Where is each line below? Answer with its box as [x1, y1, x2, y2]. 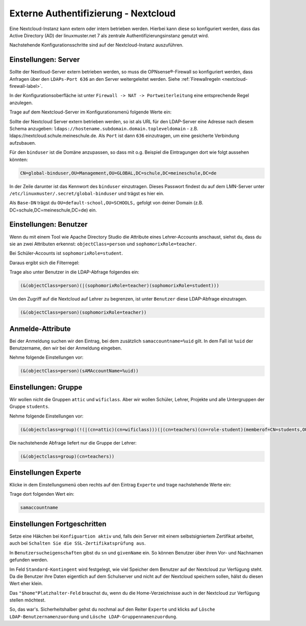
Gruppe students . [9, 404, 49, 410]
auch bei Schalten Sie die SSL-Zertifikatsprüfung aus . [9, 540, 146, 546]
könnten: [9, 156, 28, 163]
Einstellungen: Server [9, 55, 80, 64]
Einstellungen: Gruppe [9, 383, 83, 391]
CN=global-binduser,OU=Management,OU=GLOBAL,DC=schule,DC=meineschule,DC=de [20, 170, 217, 176]
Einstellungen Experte [9, 468, 82, 477]
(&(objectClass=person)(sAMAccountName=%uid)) [20, 368, 139, 374]
